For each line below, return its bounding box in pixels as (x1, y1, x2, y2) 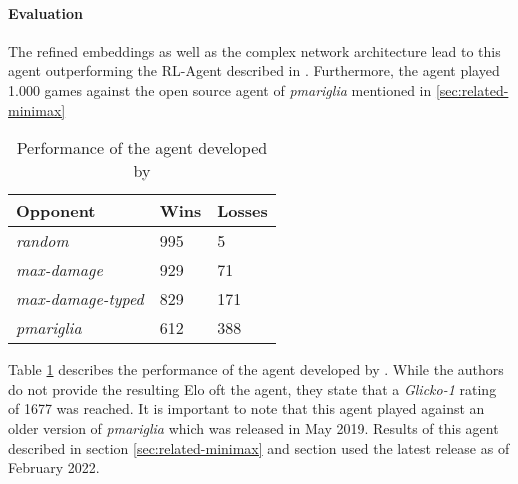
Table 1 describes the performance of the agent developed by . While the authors (8, 359, 504, 380)
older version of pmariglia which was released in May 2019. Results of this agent (8, 417, 499, 438)
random (16, 229, 69, 253)
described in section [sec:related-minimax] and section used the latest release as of (8, 437, 510, 458)
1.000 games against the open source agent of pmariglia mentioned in (8, 79, 432, 100)
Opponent (16, 199, 96, 223)
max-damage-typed (16, 287, 144, 311)
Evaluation (8, 2, 83, 23)
